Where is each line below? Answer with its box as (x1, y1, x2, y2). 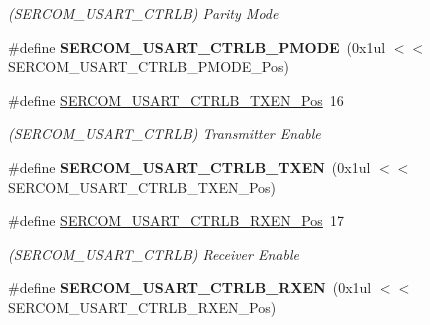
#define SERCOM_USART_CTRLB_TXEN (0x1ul (8, 156, 371, 177)
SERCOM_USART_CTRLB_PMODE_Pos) (8, 56, 289, 77)
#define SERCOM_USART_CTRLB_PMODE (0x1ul (8, 36, 386, 57)
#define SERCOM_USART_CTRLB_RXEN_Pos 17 (8, 210, 344, 231)
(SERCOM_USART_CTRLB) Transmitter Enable (8, 123, 321, 144)
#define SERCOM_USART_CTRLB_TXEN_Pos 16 (8, 89, 344, 110)
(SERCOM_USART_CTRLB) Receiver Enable (8, 243, 299, 264)
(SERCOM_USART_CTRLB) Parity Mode (8, 3, 279, 23)
